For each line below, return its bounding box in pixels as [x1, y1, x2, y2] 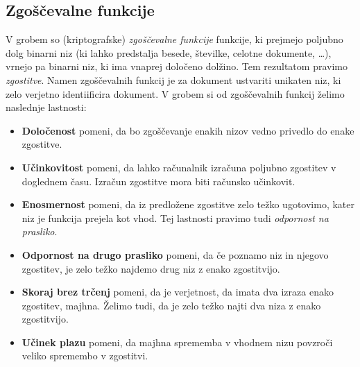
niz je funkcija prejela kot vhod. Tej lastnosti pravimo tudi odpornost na [22, 210, 329, 225]
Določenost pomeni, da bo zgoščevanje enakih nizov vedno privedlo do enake [22, 123, 354, 137]
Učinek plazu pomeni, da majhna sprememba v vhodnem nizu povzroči [22, 334, 333, 349]
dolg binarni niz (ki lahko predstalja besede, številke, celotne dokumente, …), [6, 45, 332, 60]
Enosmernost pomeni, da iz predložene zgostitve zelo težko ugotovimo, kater [22, 197, 354, 212]
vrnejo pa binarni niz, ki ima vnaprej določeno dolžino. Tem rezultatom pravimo [6, 59, 348, 74]
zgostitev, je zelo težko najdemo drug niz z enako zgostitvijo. [22, 261, 280, 275]
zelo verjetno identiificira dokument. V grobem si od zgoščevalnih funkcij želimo [6, 86, 345, 101]
